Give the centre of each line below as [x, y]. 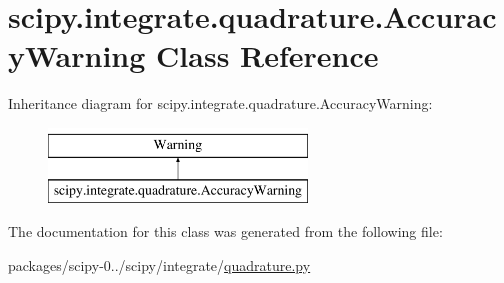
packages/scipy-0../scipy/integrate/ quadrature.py [159, 264]
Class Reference [267, 55]
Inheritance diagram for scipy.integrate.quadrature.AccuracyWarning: [220, 103]
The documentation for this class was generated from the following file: [225, 231]
